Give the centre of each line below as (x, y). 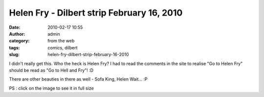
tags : (14, 48)
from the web (61, 41)
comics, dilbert (63, 48)
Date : (15, 27)
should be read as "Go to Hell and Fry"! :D (51, 70)
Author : (17, 34)
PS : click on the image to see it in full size (51, 88)
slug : (14, 55)
